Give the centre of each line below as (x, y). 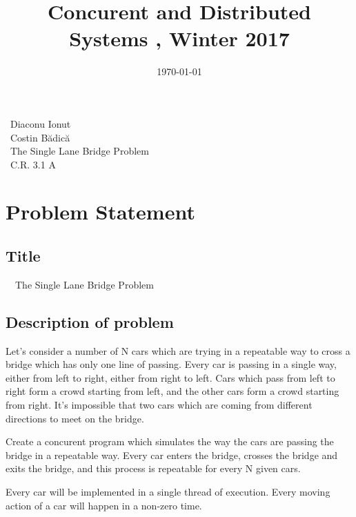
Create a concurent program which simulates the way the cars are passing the (170, 441)
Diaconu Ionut (41, 123)
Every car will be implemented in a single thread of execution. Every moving (168, 491)
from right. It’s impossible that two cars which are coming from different (159, 405)
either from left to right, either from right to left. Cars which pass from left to (170, 377)
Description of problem (90, 321)
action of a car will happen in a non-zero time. (104, 505)
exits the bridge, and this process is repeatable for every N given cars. (153, 468)
